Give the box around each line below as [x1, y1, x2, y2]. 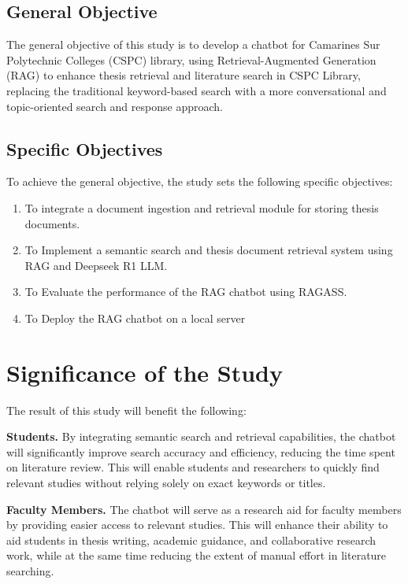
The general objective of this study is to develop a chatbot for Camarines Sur [6, 36, 380, 53]
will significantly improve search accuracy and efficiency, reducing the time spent [6, 443, 395, 460]
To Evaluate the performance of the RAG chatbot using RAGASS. [24, 283, 347, 300]
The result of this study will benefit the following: [6, 401, 247, 418]
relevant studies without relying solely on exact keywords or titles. [6, 475, 326, 491]
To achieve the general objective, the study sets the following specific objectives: [6, 173, 393, 190]
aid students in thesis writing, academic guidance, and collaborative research [6, 531, 376, 548]
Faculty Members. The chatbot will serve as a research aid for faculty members [6, 501, 402, 517]
